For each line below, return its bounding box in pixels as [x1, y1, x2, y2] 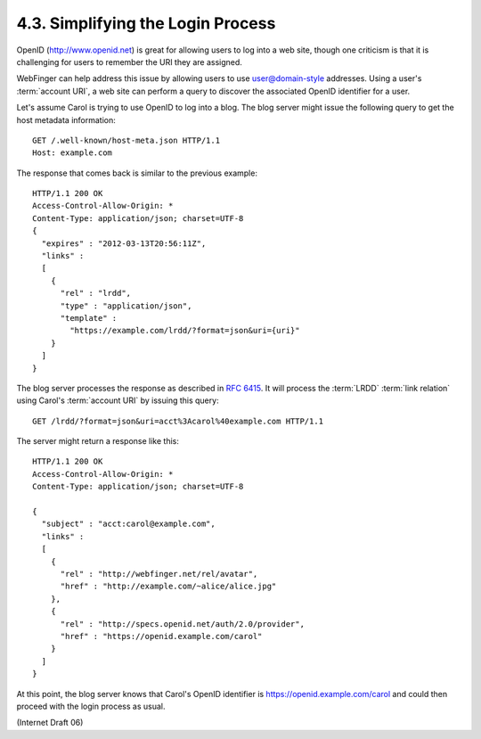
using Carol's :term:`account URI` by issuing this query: [16, 395, 219, 406]
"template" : [60, 313, 118, 323]
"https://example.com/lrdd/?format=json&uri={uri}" [69, 325, 300, 336]
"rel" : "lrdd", [60, 288, 132, 299]
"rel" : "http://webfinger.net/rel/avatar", [60, 569, 258, 579]
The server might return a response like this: [16, 436, 180, 447]
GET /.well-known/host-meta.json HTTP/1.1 [32, 135, 221, 145]
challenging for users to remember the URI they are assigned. [16, 56, 242, 67]
